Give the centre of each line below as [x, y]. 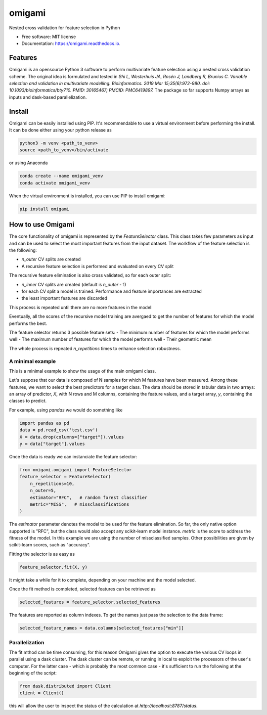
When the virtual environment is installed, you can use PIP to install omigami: [87, 196]
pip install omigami [44, 209]
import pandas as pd [44, 423]
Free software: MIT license [49, 37]
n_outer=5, [43, 491]
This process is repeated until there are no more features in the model [80, 307]
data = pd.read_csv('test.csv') [59, 430]
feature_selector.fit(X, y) [53, 567]
